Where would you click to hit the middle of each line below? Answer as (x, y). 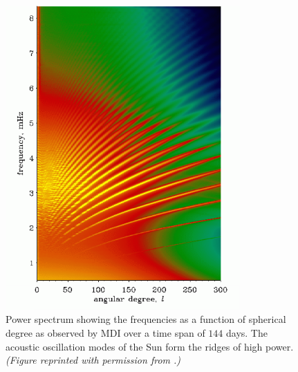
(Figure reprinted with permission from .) (93, 360)
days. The (246, 332)
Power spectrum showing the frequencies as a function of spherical (146, 319)
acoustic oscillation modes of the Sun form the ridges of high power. (150, 346)
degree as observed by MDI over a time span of (105, 332)
